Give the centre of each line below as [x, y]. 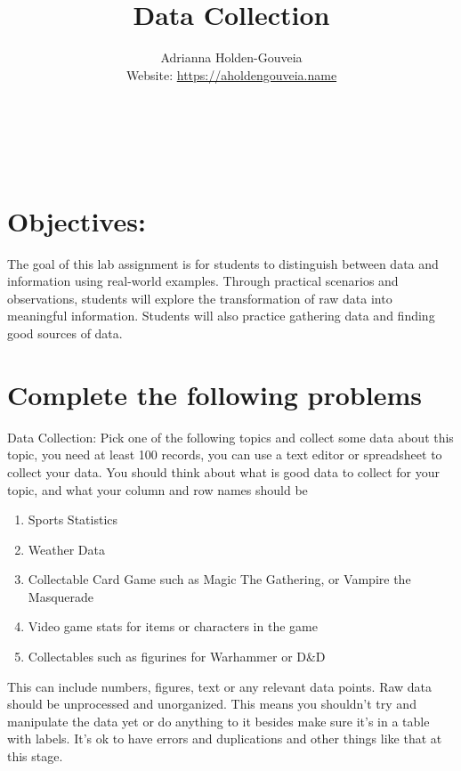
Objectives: [77, 220]
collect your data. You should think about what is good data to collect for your [224, 471]
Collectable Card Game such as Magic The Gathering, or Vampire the [219, 579]
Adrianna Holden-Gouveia [231, 57]
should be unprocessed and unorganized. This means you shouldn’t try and [212, 704]
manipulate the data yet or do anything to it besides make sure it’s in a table [218, 721]
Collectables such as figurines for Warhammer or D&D [177, 657]
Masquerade [61, 596]
